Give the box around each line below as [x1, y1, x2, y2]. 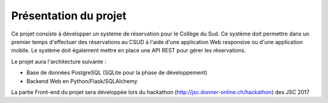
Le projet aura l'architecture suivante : [11, 58, 106, 65]
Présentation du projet [11, 9, 127, 22]
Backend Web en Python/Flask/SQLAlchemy [26, 77, 138, 84]
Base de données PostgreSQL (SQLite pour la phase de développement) [26, 69, 208, 76]
